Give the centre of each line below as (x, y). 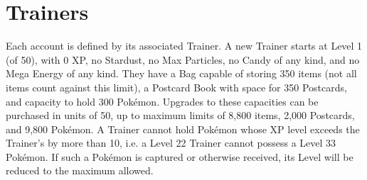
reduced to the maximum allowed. (80, 170)
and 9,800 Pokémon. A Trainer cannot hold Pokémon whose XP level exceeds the (183, 129)
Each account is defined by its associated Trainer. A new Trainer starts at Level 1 (184, 46)
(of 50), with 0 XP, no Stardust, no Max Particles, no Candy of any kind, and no (183, 59)
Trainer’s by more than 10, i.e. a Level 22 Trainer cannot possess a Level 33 (171, 143)
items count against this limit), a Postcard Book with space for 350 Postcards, (176, 87)
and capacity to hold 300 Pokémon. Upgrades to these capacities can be (162, 101)
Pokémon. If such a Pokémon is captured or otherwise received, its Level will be (180, 156)
